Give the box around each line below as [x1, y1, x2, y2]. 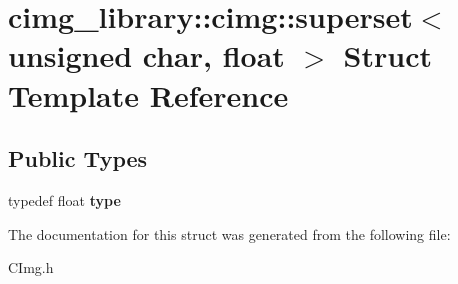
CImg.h [8, 257, 54, 278]
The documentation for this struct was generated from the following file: [8, 223, 451, 244]
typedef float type [8, 189, 121, 210]
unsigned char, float [8, 35, 285, 76]
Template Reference [8, 74, 289, 115]
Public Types [8, 143, 148, 174]
